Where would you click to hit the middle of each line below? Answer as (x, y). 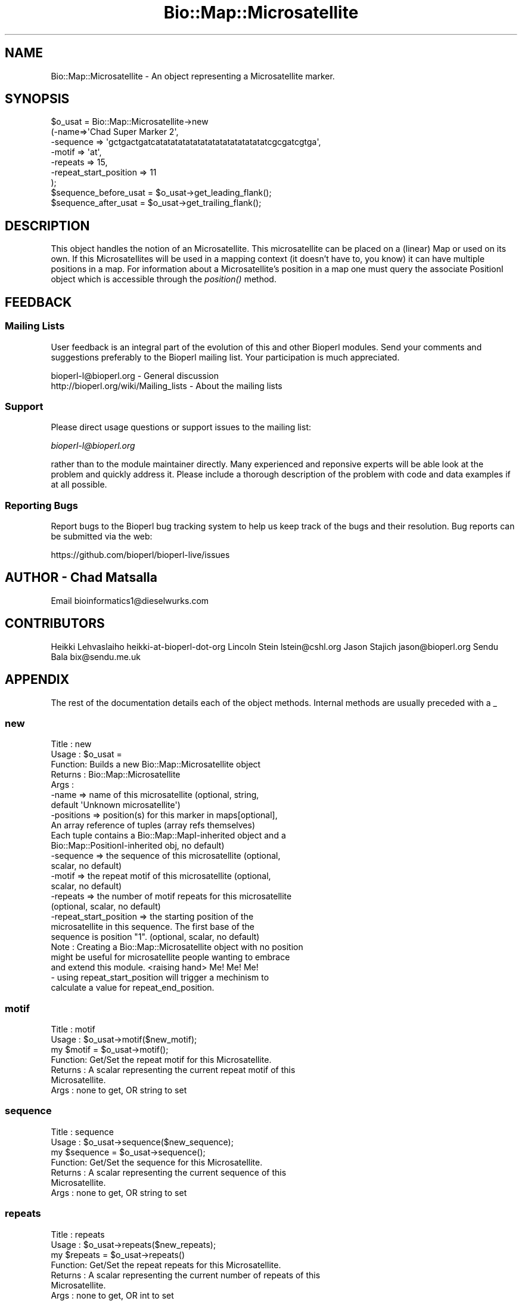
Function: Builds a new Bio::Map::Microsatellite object (156, 764)
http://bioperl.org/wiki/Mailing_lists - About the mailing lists (167, 386)
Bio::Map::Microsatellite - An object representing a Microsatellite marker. (193, 76)
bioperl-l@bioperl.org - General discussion (135, 375)
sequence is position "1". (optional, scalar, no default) (155, 937)
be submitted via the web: (102, 536)
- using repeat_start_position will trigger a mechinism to (160, 978)
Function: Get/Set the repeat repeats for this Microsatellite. (166, 1265)
